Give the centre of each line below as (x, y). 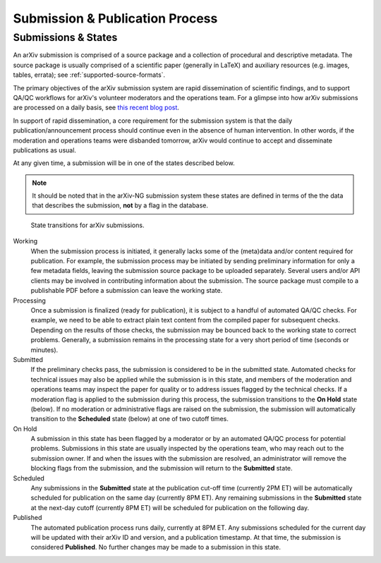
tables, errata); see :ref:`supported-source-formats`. (89, 75)
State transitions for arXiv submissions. (87, 225)
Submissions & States (65, 37)
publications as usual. (45, 150)
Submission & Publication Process (115, 18)
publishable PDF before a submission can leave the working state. (127, 291)
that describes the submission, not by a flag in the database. (120, 205)
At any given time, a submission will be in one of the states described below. (124, 163)
